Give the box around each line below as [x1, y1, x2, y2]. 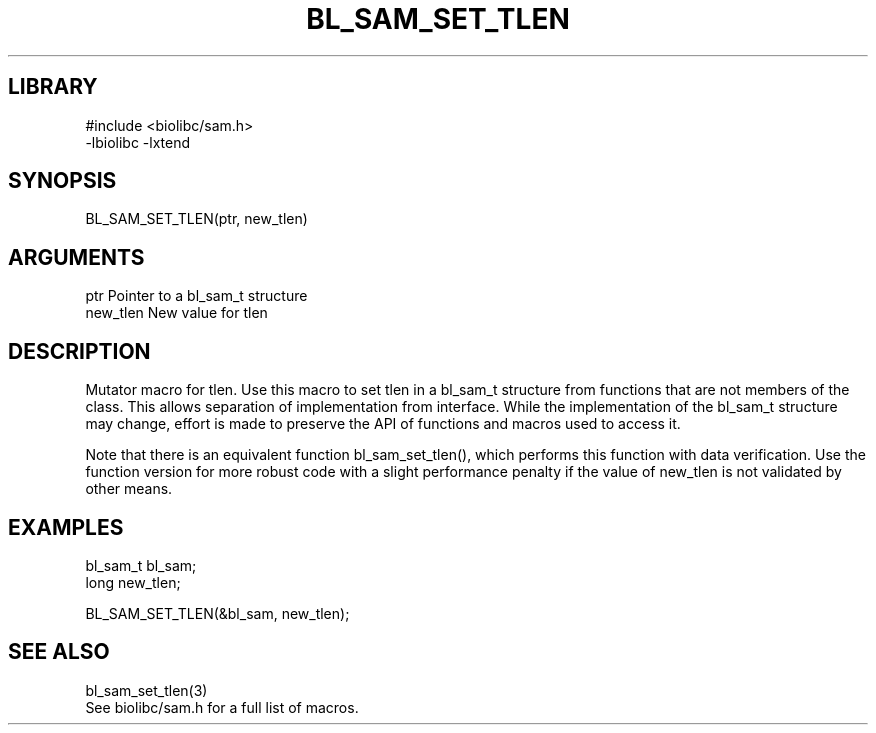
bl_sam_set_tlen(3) [85, 681, 208, 699]
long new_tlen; [85, 573, 181, 591]
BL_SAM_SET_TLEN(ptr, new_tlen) [85, 210, 308, 228]
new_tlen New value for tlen [85, 304, 268, 322]
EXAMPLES [8, 514, 124, 540]
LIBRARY [8, 74, 98, 100]
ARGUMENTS [8, 244, 145, 270]
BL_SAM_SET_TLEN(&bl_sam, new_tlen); [85, 604, 350, 622]
